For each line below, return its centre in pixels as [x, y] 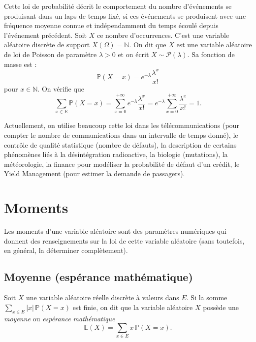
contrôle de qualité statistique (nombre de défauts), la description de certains [120, 144]
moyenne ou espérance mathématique [60, 318]
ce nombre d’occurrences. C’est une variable [163, 35]
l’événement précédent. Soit [46, 35]
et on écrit [133, 54]
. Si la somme [207, 297]
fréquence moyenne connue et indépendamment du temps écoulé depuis [111, 25]
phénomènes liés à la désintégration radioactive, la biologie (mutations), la [116, 154]
